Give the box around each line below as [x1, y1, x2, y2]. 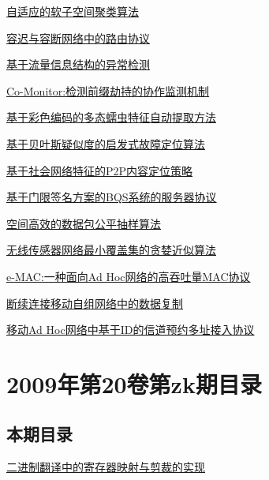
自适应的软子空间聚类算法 [6, 3, 139, 19]
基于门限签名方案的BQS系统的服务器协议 [6, 189, 217, 205]
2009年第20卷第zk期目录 [6, 367, 262, 399]
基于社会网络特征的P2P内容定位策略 [6, 162, 193, 178]
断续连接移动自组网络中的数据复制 [6, 294, 183, 311]
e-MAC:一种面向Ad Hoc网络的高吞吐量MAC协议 [6, 268, 251, 284]
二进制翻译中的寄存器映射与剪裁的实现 [6, 459, 205, 475]
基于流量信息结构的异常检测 [6, 56, 150, 73]
